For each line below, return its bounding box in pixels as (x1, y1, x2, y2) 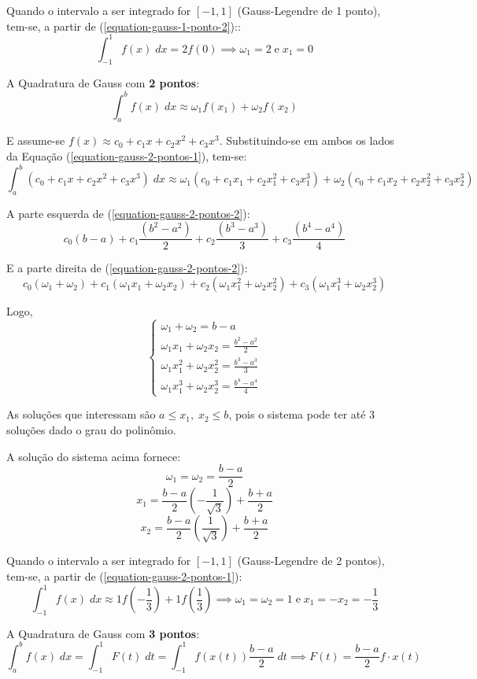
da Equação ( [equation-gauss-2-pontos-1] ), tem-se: (6, 147, 247, 164)
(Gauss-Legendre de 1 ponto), (237, 2, 381, 18)
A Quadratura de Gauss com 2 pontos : (6, 75, 200, 91)
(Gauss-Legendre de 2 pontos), (237, 552, 385, 569)
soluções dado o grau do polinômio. (6, 422, 176, 438)
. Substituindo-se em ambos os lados (219, 132, 394, 149)
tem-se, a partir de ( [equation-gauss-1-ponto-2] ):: (6, 17, 241, 34)
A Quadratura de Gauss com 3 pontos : (6, 625, 200, 641)
